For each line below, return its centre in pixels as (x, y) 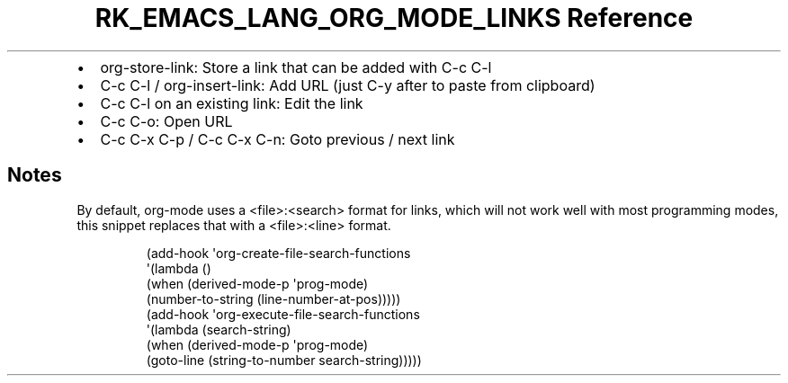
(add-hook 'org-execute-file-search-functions (283, 314)
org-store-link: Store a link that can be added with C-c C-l (296, 67)
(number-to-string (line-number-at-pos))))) (273, 298)
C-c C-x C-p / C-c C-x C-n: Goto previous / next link (278, 139)
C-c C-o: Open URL (166, 121)
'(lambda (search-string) (219, 329)
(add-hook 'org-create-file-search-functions (278, 253)
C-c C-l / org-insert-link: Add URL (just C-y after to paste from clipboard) (348, 85)
